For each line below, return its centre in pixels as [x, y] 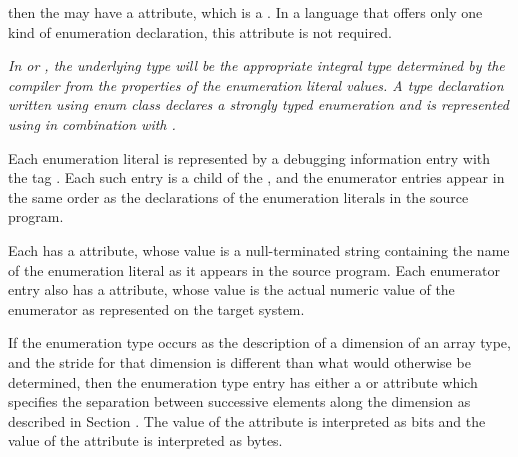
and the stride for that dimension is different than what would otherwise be [239, 361]
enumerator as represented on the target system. [156, 308]
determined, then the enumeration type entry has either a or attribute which [243, 381]
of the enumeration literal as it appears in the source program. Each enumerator [254, 269]
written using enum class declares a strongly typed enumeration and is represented [258, 104]
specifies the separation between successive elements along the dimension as [239, 401]
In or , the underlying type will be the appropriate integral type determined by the [256, 65]
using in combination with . [92, 123]
